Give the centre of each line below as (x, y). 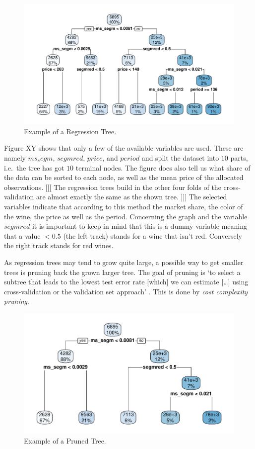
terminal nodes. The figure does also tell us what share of (163, 167)
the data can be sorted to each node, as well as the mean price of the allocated (124, 177)
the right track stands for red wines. (59, 245)
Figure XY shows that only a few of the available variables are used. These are (124, 148)
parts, (239, 158)
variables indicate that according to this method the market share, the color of (124, 206)
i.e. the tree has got (34, 167)
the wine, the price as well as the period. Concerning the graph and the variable (126, 216)
